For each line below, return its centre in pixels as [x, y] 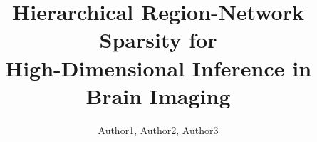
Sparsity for [158, 40]
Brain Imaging [158, 95]
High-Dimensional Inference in [158, 67]
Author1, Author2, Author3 [158, 130]
